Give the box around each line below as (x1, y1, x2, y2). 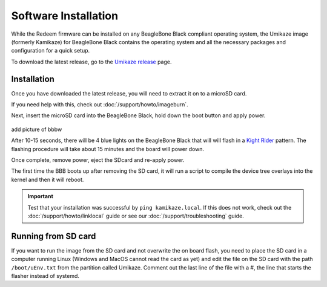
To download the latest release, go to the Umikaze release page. (11, 58, 172, 65)
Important (27, 193, 54, 200)
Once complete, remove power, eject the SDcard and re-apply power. (11, 156, 185, 163)
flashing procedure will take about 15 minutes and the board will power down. (11, 145, 205, 152)
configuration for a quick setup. (11, 47, 90, 54)
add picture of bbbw (11, 126, 62, 133)
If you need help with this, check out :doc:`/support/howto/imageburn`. (11, 101, 189, 108)
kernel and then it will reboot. (11, 176, 84, 183)
